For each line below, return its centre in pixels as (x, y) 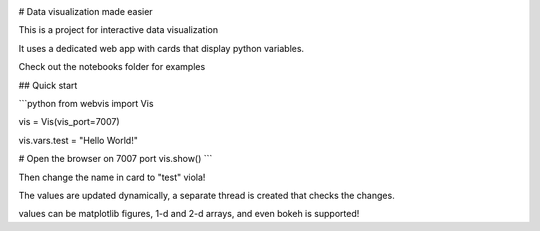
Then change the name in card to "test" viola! (112, 177)
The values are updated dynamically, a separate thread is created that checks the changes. (206, 195)
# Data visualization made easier (86, 11)
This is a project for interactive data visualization (118, 30)
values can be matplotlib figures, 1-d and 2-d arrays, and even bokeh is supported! (189, 214)
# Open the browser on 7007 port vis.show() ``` (115, 159)
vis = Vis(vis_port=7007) (69, 122)
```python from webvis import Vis (86, 103)
